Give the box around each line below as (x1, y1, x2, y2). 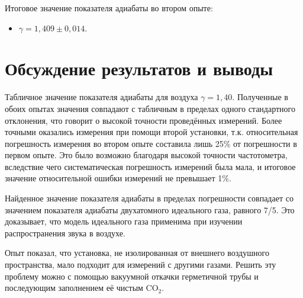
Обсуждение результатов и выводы (5, 56, 273, 81)
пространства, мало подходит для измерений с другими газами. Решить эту (5, 258, 276, 271)
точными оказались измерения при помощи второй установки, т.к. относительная (5, 126, 298, 138)
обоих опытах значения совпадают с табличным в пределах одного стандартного (5, 102, 295, 114)
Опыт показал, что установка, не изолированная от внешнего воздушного (5, 246, 269, 259)
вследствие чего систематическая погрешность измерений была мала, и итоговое (5, 160, 296, 172)
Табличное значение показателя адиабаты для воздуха (5, 91, 198, 103)
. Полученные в (232, 91, 288, 103)
